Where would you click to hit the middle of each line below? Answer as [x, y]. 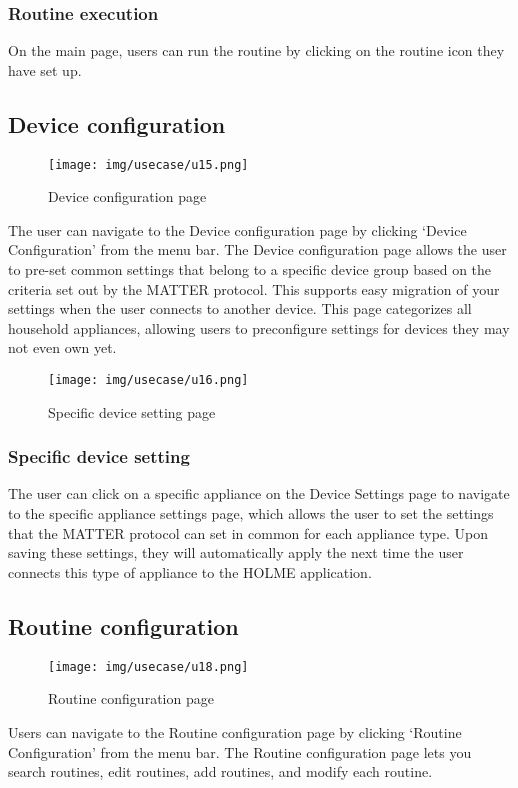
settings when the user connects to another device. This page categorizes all [240, 308]
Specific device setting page [132, 411]
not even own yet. [62, 347]
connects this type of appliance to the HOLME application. [190, 571]
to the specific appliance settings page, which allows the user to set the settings [251, 513]
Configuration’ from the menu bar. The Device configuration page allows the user [257, 249]
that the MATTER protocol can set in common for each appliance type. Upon [248, 532]
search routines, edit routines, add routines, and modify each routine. [220, 771]
